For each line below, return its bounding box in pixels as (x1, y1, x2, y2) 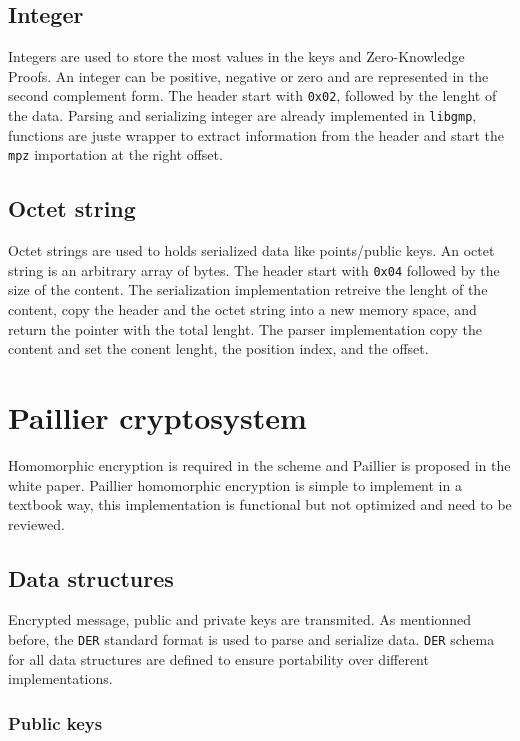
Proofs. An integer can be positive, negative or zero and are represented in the (8, 65, 489, 86)
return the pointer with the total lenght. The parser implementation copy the (8, 318, 482, 339)
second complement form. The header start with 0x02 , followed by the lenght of (8, 85, 497, 106)
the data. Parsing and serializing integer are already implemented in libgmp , (8, 105, 477, 126)
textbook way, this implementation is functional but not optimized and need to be (8, 494, 512, 515)
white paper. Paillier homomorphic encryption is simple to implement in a (8, 474, 462, 495)
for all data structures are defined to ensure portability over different (8, 648, 429, 669)
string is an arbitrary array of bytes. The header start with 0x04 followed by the (8, 259, 500, 280)
